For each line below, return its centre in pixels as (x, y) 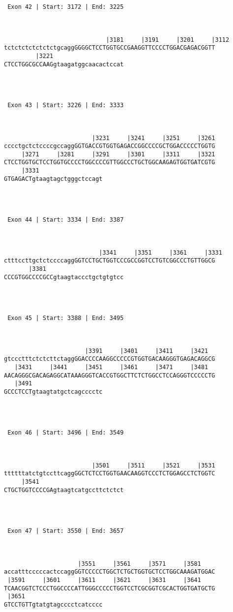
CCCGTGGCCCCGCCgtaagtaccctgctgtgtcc (64, 277)
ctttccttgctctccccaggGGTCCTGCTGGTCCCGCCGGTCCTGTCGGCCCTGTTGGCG (110, 261)
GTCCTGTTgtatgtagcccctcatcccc (53, 604)
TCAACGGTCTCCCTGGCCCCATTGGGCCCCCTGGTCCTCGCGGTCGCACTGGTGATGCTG (110, 588)
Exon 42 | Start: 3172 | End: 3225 (66, 7)
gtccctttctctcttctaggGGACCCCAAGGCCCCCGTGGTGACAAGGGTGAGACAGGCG (110, 359)
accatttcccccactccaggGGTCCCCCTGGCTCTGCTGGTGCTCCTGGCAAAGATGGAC (110, 572)
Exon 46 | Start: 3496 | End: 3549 (66, 433)
